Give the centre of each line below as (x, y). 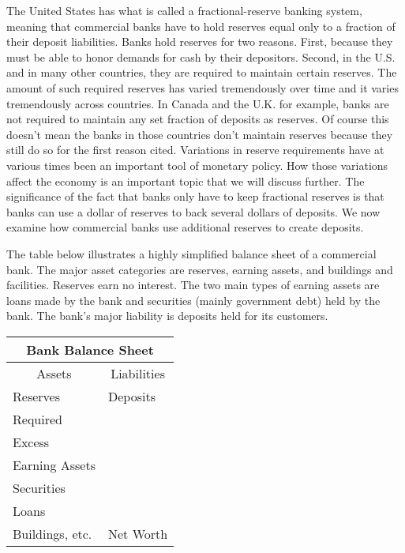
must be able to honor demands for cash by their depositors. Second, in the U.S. (201, 56)
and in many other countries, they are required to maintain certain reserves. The (202, 72)
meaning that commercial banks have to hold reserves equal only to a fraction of (201, 26)
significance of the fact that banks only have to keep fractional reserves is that (195, 196)
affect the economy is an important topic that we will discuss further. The (186, 181)
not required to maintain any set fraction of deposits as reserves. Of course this (198, 119)
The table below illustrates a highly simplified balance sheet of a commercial (191, 253)
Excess (31, 442)
